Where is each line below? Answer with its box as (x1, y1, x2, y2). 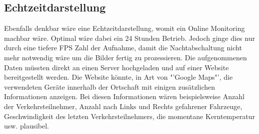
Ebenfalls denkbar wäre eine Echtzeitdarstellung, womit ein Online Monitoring (4, 23, 245, 33)
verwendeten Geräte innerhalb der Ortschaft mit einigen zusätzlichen (4, 81, 215, 92)
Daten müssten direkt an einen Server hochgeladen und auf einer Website (4, 62, 229, 72)
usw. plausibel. (4, 121, 49, 131)
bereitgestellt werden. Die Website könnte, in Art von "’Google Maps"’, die (4, 72, 233, 82)
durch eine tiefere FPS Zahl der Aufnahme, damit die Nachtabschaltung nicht (4, 42, 242, 53)
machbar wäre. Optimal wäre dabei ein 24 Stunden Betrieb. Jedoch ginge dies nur (4, 32, 255, 43)
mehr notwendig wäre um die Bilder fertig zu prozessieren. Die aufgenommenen (4, 52, 247, 62)
